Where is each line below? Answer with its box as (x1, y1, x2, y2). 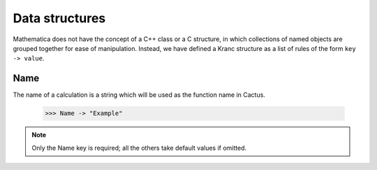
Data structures (13, 10, 106, 26)
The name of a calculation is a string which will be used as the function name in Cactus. (13, 91, 265, 99)
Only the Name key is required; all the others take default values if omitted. (31, 144, 247, 152)
